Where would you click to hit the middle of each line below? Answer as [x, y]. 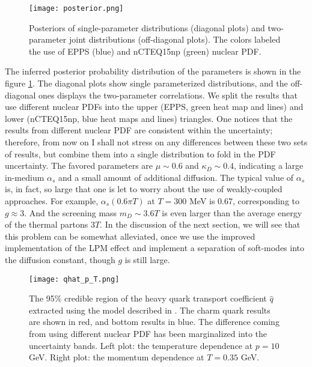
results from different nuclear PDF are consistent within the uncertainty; [139, 130]
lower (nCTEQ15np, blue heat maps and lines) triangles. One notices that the [149, 118]
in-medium [25, 177]
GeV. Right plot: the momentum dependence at [117, 357]
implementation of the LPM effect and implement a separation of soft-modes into [155, 248]
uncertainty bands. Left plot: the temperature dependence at [141, 345]
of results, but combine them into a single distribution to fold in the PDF [140, 153]
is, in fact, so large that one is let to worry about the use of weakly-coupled [144, 189]
